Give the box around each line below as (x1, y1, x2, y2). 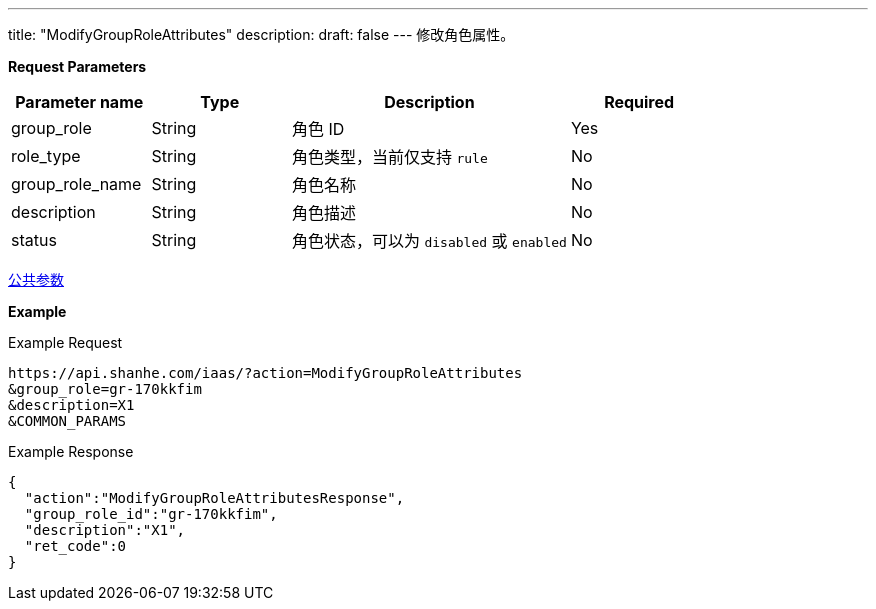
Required (604, 92, 675, 112)
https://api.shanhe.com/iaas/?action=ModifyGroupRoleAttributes (8, 365, 523, 381)
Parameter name (15, 92, 144, 112)
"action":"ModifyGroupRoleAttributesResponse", (24, 490, 405, 506)
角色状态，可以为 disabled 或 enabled (291, 231, 567, 251)
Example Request (8, 334, 123, 351)
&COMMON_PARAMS (8, 413, 127, 429)
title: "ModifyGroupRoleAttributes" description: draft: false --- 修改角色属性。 (8, 26, 515, 43)
